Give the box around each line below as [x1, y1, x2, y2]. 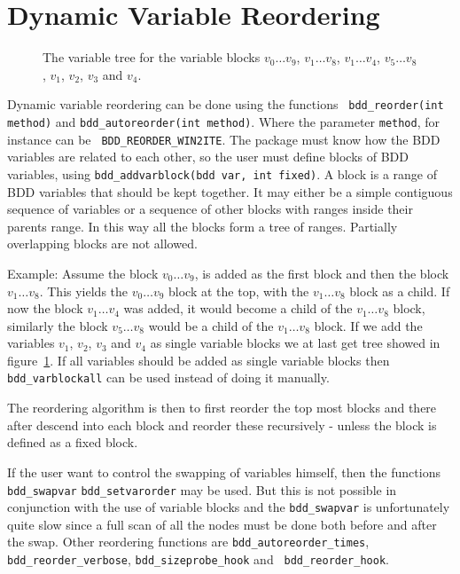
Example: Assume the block [7, 263, 159, 282]
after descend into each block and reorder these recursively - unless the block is [7, 415, 437, 434]
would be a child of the [148, 316, 274, 334]
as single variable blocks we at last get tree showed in [150, 334, 441, 352]
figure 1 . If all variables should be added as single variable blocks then [7, 350, 390, 369]
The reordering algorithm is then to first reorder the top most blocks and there [7, 398, 437, 417]
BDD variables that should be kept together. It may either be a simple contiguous [7, 182, 453, 201]
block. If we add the [314, 316, 423, 334]
